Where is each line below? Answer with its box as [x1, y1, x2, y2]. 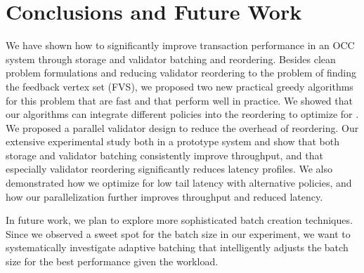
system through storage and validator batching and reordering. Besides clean [6, 51, 336, 66]
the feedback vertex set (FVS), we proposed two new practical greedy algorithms [6, 79, 353, 93]
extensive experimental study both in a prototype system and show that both [6, 134, 339, 149]
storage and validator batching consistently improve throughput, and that [6, 147, 323, 162]
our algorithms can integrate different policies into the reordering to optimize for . [6, 107, 359, 121]
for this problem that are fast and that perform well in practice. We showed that [6, 93, 353, 107]
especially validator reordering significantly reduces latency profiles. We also [6, 161, 332, 176]
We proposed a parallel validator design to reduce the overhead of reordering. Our [6, 120, 359, 135]
